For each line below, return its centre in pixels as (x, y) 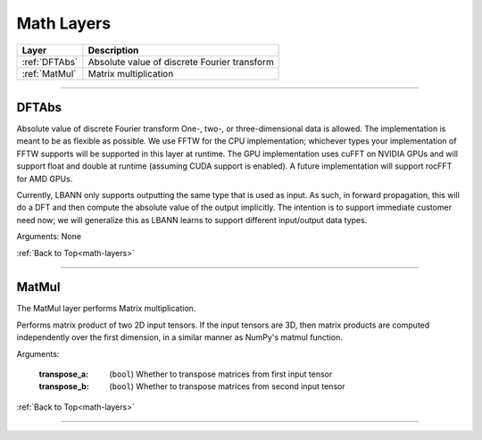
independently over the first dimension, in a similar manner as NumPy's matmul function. (180, 337)
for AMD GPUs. (45, 178)
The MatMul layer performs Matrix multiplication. (106, 309)
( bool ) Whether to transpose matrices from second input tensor (227, 386)
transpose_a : (64, 374)
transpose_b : (64, 386)
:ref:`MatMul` (49, 73)
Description (113, 50)
